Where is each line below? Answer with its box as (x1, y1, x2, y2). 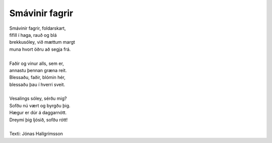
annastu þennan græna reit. (9, 67, 67, 73)
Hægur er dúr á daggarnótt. (9, 110, 67, 116)
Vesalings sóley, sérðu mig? (9, 96, 67, 102)
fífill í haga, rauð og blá (9, 32, 57, 38)
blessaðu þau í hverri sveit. (9, 81, 65, 88)
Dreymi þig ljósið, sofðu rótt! (9, 116, 68, 123)
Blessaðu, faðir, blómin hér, (9, 75, 65, 81)
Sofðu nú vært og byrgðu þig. (9, 102, 71, 108)
